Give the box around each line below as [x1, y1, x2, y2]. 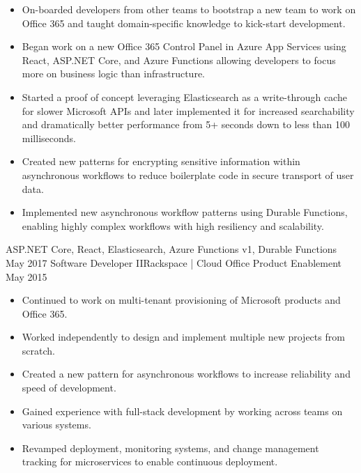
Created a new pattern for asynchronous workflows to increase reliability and [22, 366, 351, 381]
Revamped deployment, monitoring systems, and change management [22, 440, 319, 455]
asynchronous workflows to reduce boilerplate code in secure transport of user [22, 167, 354, 182]
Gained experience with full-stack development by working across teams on [22, 403, 343, 418]
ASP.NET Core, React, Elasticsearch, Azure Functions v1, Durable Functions [6, 242, 337, 256]
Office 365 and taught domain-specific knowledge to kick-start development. [22, 15, 346, 30]
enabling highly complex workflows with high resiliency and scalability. [22, 218, 324, 233]
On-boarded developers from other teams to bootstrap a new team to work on [22, 2, 356, 16]
